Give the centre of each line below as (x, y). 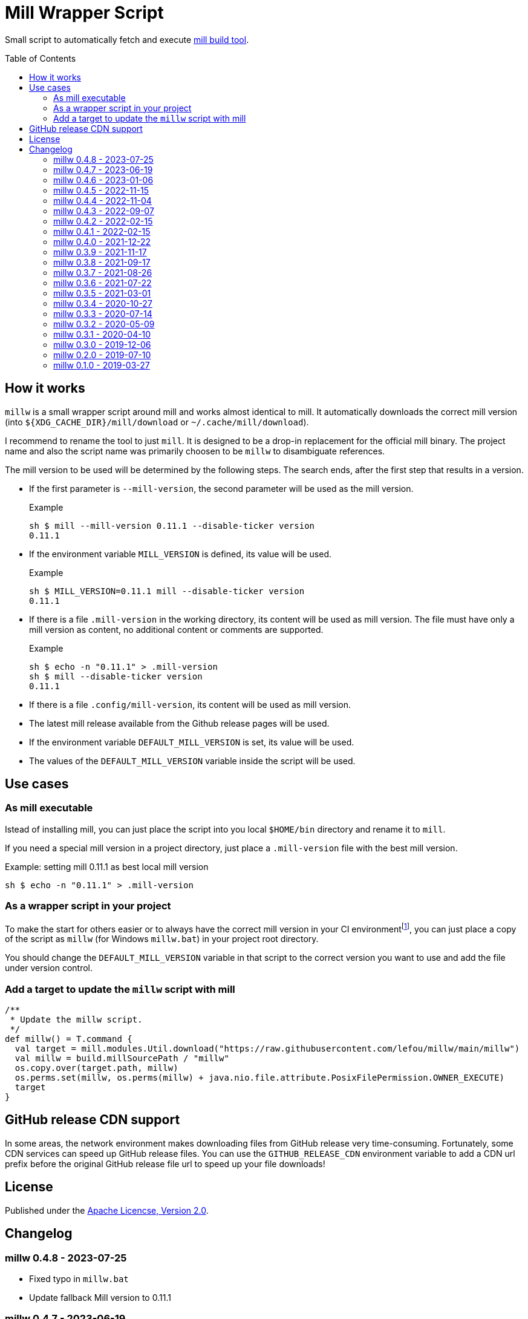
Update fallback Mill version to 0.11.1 (100, 1297)
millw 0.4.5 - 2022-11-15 (101, 190)
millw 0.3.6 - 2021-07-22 (103, 283)
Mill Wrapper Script (84, 13)
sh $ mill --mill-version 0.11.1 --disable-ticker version (172, 525)
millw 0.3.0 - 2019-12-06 (102, 344)
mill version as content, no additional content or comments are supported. (176, 629)
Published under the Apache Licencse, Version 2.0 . (107, 1210)
